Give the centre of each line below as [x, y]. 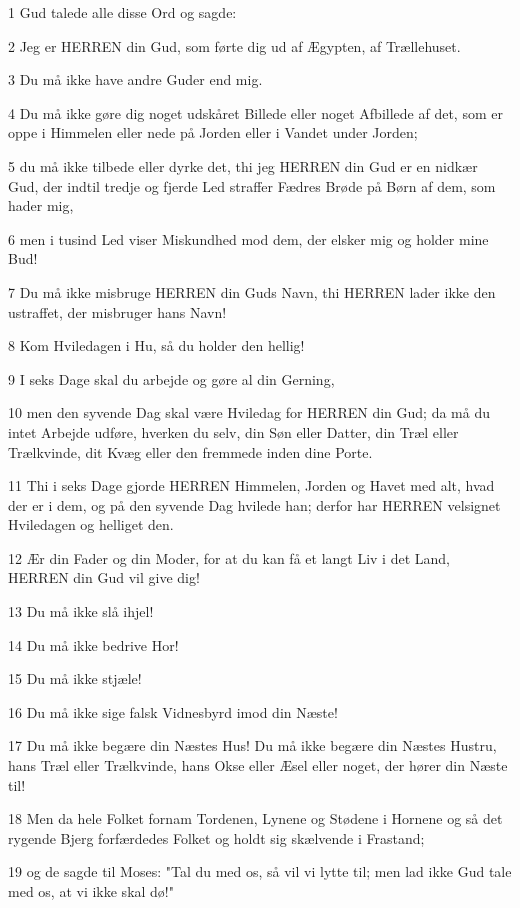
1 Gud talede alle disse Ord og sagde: [122, 12]
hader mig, [41, 205]
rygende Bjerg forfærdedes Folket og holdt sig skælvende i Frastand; [216, 837]
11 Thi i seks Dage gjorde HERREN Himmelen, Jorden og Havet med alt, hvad [251, 485]
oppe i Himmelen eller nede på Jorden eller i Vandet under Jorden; [213, 132]
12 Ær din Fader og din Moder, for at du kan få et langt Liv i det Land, [229, 557]
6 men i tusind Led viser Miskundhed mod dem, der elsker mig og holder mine [248, 238]
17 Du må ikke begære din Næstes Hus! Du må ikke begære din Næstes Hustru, [252, 745]
